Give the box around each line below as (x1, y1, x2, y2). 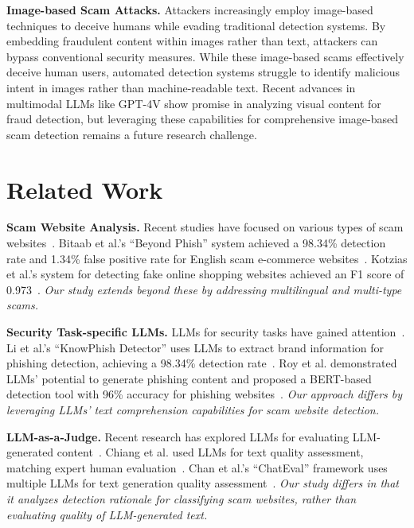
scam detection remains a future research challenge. (6, 126, 257, 142)
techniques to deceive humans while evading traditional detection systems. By (6, 17, 386, 33)
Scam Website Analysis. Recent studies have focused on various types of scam (6, 219, 404, 235)
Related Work (6, 173, 163, 205)
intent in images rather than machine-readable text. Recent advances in (6, 79, 356, 95)
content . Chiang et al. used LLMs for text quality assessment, (57, 444, 364, 460)
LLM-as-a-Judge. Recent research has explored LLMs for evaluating (6, 428, 350, 445)
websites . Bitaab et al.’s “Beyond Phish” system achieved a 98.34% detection (6, 235, 386, 251)
